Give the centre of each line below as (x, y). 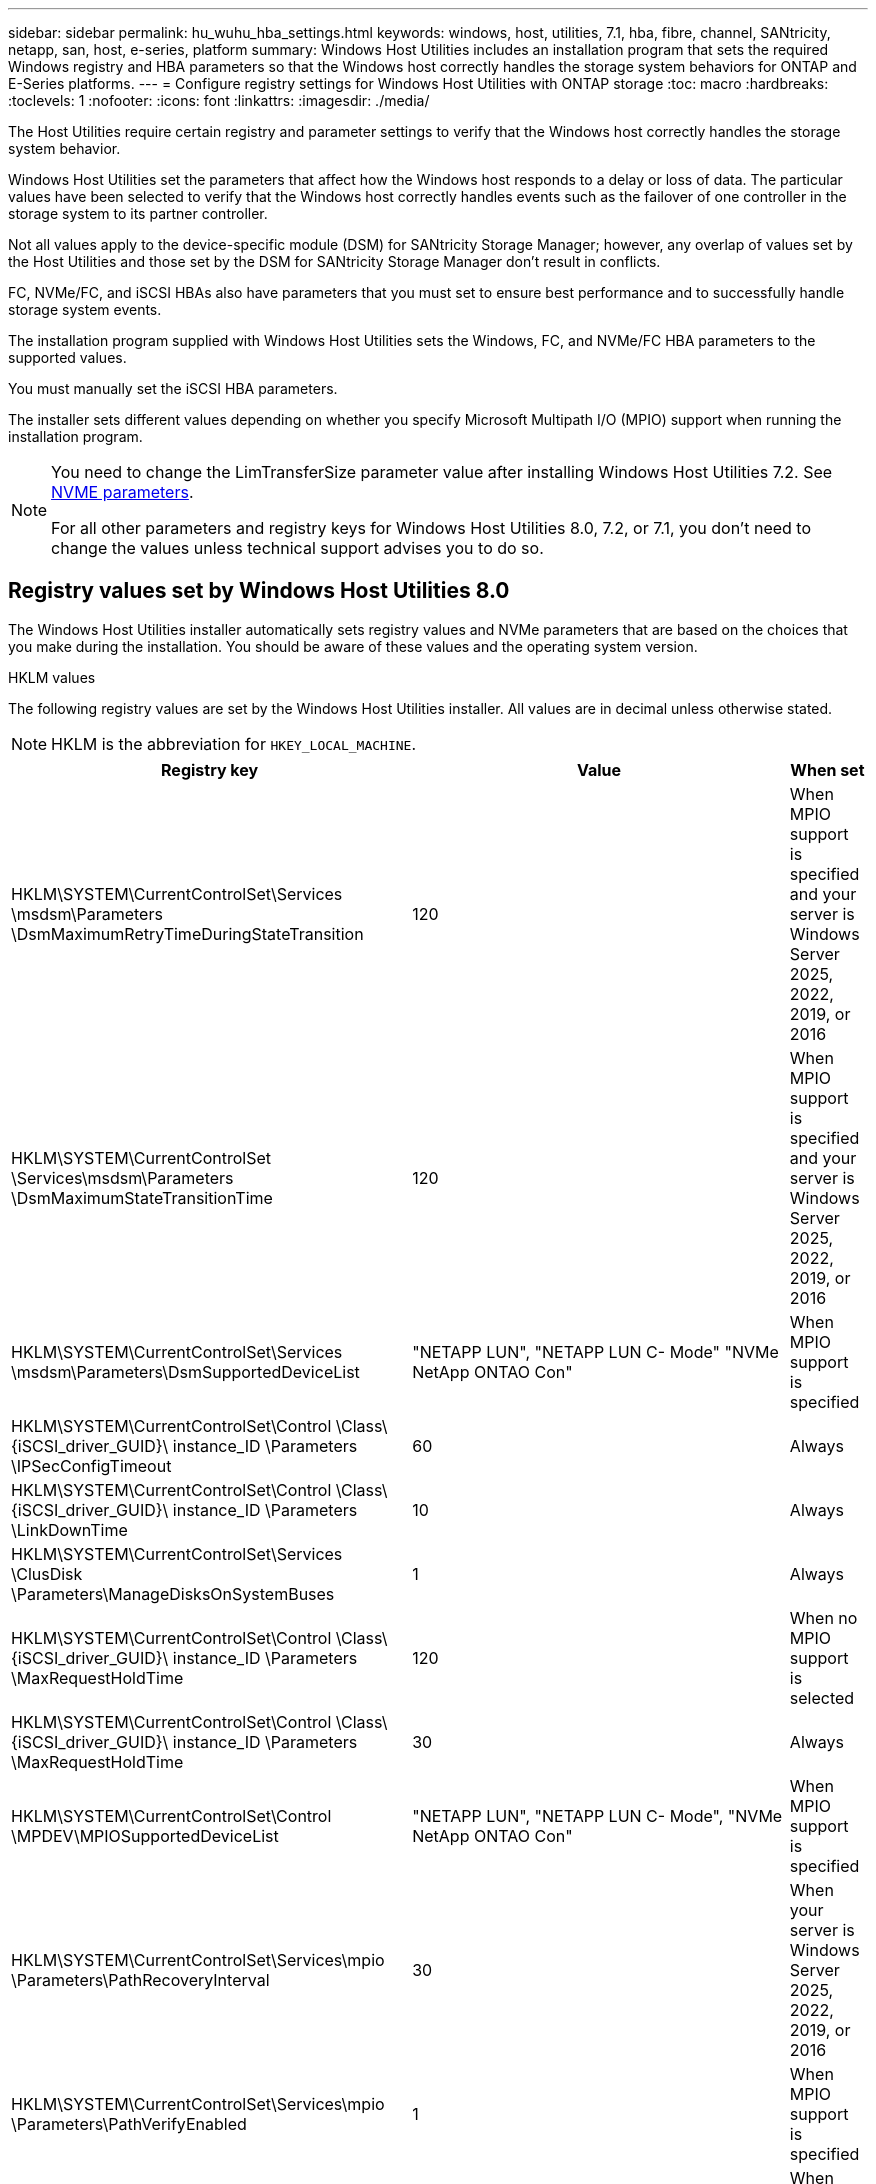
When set (827, 769)
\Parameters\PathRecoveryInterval (140, 1979)
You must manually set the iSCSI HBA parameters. (173, 388)
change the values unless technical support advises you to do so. (297, 548)
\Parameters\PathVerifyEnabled (129, 2123)
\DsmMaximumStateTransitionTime (142, 1197)
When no (823, 1617)
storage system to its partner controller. (138, 213)
